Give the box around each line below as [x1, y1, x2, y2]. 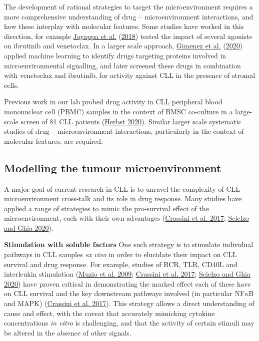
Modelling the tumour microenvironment [4, 160, 221, 175]
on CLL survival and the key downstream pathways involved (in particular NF [4, 288, 245, 299]
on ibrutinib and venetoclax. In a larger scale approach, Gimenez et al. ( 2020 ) [4, 40, 243, 51]
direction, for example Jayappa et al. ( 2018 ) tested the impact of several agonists [4, 30, 252, 41]
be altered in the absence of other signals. [4, 327, 131, 338]
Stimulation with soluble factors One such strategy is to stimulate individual [4, 239, 253, 250]
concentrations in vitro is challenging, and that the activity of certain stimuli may [4, 318, 254, 328]
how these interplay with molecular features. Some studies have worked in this [4, 21, 244, 31]
